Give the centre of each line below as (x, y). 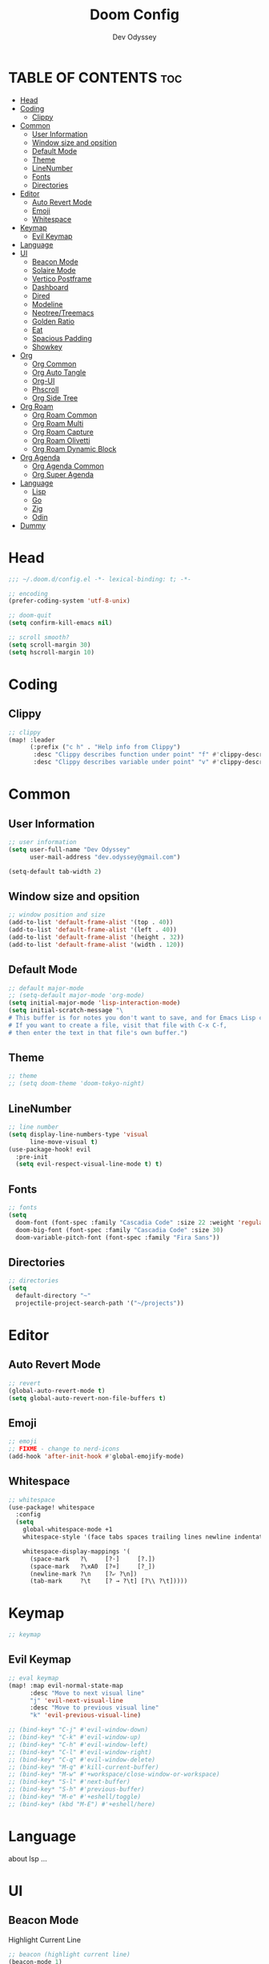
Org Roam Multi (58, 423)
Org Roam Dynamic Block (74, 449)
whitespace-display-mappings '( (76, 1551)
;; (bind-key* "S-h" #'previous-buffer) (77, 1789)
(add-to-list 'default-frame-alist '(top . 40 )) (91, 923)
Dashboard (50, 287)
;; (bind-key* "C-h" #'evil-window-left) (78, 1745)
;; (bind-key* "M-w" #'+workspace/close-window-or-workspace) (114, 1775)
